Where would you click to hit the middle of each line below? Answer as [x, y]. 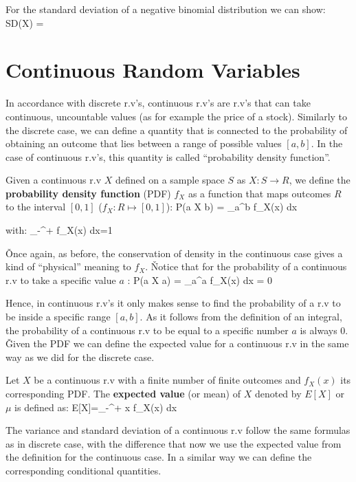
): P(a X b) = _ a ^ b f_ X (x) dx [232, 207]
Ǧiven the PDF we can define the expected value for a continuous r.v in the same [177, 343]
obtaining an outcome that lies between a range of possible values [144, 143]
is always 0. [324, 330]
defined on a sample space [170, 180]
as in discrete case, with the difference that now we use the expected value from [174, 443]
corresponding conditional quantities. [84, 470]
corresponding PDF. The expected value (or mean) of [123, 393]
